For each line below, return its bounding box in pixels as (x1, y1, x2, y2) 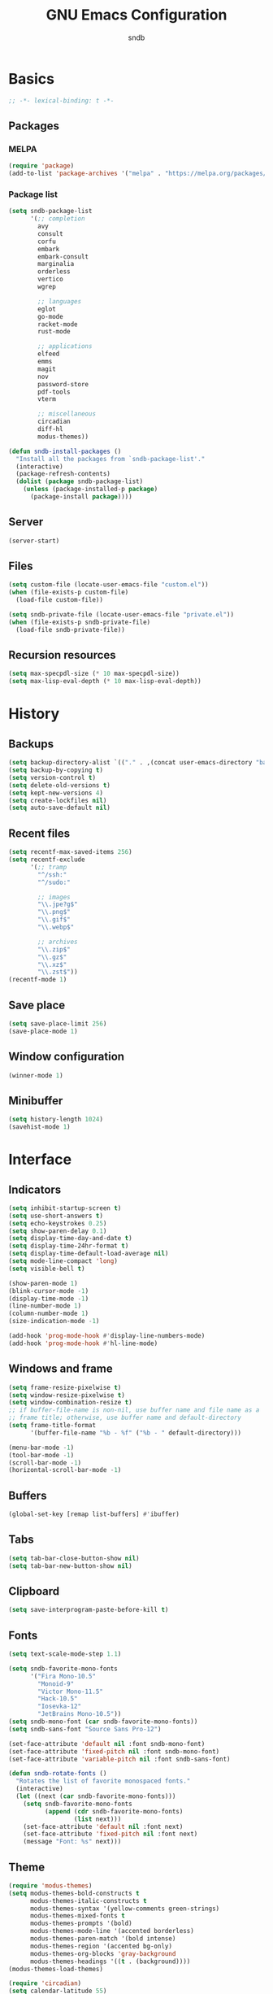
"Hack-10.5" (37, 1695, 79, 1703)
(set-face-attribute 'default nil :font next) (23, 1822, 184, 1831)
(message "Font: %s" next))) (23, 1838, 122, 1846)
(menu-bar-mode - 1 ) (8, 1443, 75, 1452)
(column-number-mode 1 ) (8, 1309, 89, 1318)
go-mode (37, 312, 63, 320)
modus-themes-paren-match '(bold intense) (29, 1935, 176, 1943)
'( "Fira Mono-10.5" (29, 1672, 96, 1680)
